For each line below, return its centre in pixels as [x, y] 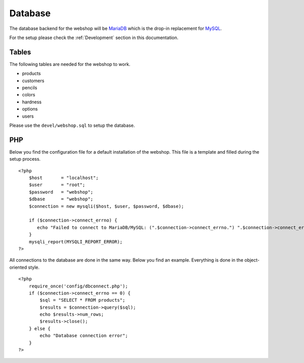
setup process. [25, 159]
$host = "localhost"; [64, 178]
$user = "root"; [57, 185]
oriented [18, 267]
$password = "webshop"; [61, 192]
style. [34, 267]
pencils [30, 88]
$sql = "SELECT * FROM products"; [83, 300]
